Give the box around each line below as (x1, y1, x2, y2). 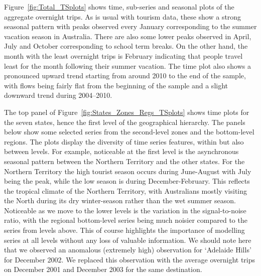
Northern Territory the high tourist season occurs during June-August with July (4, 166, 251, 176)
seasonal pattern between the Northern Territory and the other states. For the (4, 156, 245, 166)
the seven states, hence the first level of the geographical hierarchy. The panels (4, 116, 245, 127)
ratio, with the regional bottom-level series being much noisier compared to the (4, 215, 247, 225)
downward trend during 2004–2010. (4, 90, 112, 100)
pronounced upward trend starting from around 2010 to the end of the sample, (4, 70, 246, 81)
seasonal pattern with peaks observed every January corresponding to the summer (4, 21, 257, 32)
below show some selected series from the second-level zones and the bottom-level (4, 126, 254, 137)
